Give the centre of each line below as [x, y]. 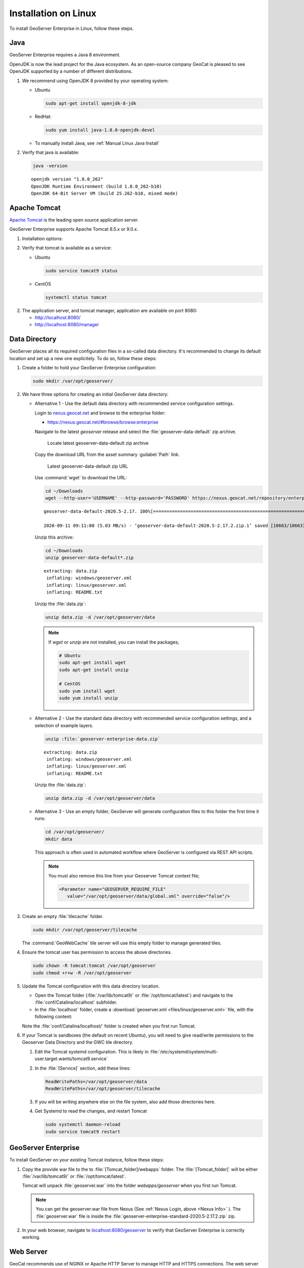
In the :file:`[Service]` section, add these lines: [83, 1068]
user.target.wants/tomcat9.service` [71, 1059]
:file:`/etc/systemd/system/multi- [184, 1051]
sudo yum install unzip [89, 698]
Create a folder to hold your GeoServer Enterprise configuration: [89, 367]
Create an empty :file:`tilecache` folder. [63, 916]
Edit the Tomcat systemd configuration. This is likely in [92, 1051]
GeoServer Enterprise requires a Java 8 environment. [65, 55]
